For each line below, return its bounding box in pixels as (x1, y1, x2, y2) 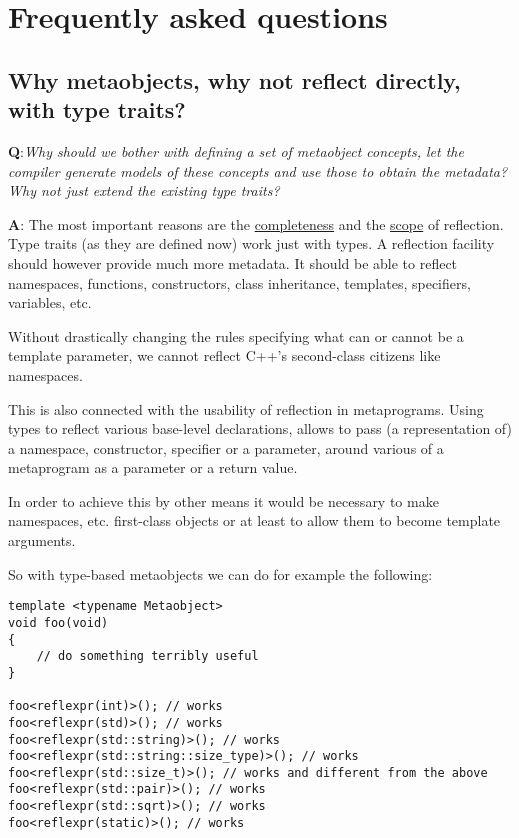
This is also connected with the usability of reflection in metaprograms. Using (8, 398, 484, 419)
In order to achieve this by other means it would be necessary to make (8, 490, 439, 511)
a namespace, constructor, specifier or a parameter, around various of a (8, 437, 444, 458)
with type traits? (8, 94, 186, 125)
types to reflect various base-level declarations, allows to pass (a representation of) (8, 418, 512, 439)
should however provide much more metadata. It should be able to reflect (8, 252, 458, 273)
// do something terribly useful (36, 649, 259, 664)
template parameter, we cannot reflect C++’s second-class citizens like (8, 345, 441, 366)
